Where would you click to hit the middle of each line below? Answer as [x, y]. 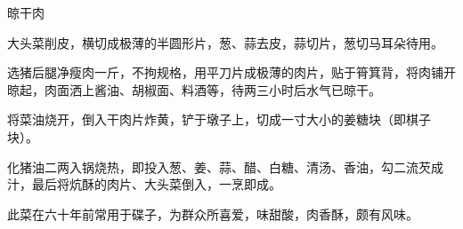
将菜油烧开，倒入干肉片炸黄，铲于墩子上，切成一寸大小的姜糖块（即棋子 [219, 119]
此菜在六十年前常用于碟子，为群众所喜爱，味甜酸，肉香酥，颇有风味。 [213, 213]
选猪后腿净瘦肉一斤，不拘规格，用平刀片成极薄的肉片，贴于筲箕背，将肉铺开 [231, 72]
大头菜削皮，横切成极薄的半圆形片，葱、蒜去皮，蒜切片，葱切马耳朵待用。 [225, 42]
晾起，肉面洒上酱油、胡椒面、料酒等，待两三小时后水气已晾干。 [194, 89]
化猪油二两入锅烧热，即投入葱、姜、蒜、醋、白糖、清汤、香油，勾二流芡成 [225, 166]
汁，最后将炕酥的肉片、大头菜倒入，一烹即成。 [144, 184]
